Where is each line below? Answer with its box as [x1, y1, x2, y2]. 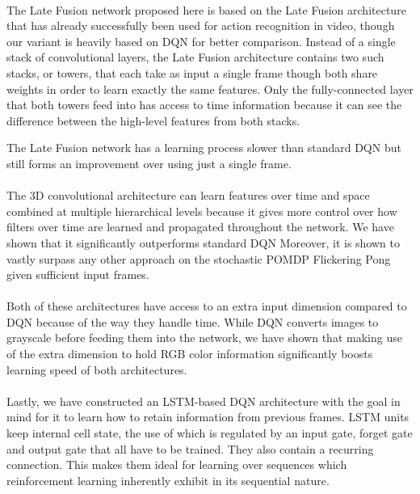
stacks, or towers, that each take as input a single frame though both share [6, 64, 378, 81]
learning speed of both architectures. [6, 361, 187, 378]
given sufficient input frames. [6, 266, 149, 283]
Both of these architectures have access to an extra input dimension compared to [6, 298, 407, 315]
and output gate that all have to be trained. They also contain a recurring [6, 440, 374, 457]
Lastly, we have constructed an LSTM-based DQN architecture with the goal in [6, 392, 401, 409]
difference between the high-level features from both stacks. [6, 112, 300, 129]
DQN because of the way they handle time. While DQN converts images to [6, 313, 379, 330]
